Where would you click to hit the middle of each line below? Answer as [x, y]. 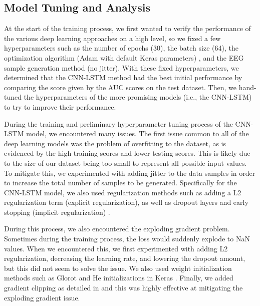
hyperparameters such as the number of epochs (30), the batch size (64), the [121, 48]
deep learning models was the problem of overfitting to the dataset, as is [115, 143]
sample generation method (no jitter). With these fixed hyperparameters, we [121, 67]
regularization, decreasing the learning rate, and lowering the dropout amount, [125, 258]
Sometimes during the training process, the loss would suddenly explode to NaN [127, 239]
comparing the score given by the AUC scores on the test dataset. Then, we [120, 87]
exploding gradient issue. [42, 297]
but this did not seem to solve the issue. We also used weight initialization [118, 268]
